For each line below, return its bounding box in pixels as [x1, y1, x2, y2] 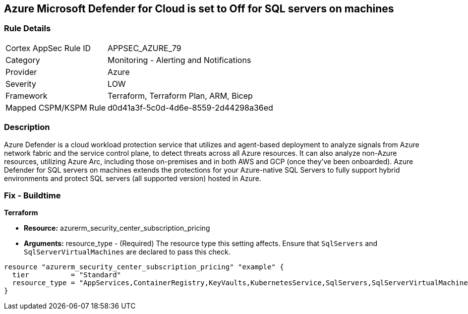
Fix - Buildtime [4, 190, 61, 200]
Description [4, 122, 50, 132]
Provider [5, 66, 37, 77]
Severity [5, 78, 36, 89]
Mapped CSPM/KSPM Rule [5, 102, 106, 113]
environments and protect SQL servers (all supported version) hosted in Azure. [4, 174, 262, 183]
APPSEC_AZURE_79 [108, 43, 181, 53]
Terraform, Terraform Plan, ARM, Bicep [108, 90, 253, 101]
